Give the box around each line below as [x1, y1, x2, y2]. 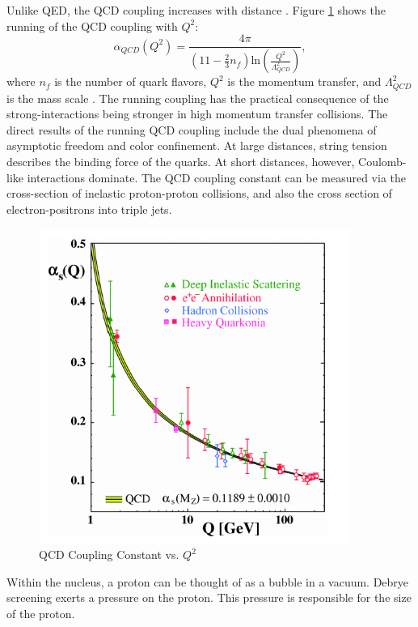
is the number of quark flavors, [54, 73, 207, 90]
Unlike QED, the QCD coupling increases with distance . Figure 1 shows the [6, 2, 386, 18]
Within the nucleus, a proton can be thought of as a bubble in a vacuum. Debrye [6, 573, 409, 590]
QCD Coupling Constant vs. [39, 546, 179, 563]
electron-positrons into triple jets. [6, 200, 172, 217]
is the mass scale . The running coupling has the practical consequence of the [6, 89, 389, 106]
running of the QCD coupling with [6, 17, 178, 34]
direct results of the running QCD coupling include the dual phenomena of [6, 121, 377, 138]
